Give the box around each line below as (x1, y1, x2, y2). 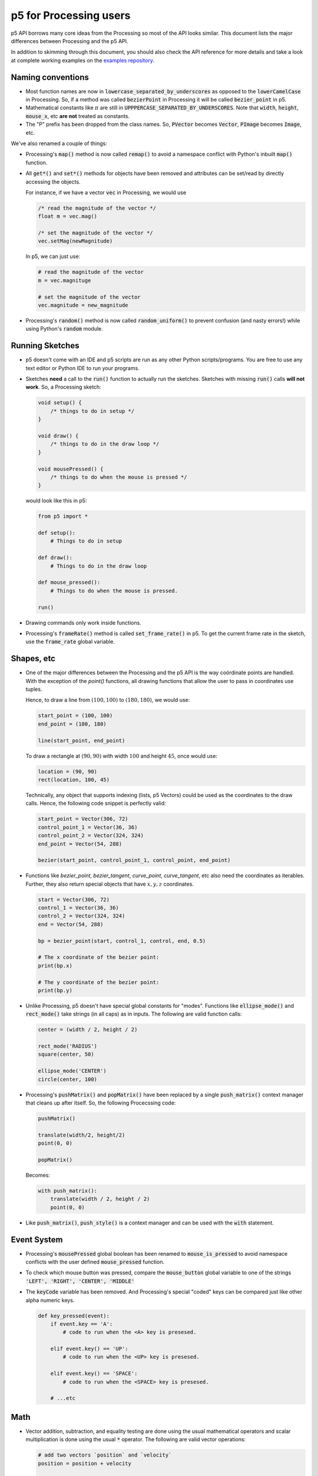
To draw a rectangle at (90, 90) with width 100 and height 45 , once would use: (25, 752, 218, 759)
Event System (11, 1235, 63, 1245)
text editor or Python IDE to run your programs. (25, 364, 140, 371)
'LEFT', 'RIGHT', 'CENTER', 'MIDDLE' (25, 1278, 135, 1284)
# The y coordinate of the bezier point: (38, 979, 160, 985)
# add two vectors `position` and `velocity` (38, 1452, 172, 1458)
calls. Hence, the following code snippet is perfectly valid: (25, 800, 166, 807)
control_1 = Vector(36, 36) (38, 904, 119, 912)
